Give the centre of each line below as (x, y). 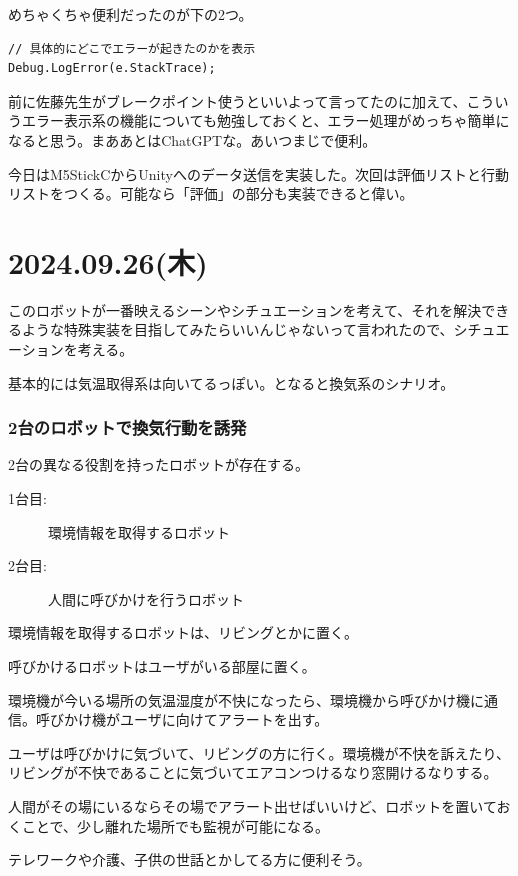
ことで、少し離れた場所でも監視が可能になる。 (175, 825)
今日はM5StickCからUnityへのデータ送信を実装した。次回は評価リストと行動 (258, 173)
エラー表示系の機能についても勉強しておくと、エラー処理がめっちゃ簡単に (265, 120)
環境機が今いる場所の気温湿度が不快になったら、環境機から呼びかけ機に (246, 699)
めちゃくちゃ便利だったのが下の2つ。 (130, 14)
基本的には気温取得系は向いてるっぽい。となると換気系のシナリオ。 (231, 382)
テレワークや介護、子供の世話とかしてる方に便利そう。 (189, 859)
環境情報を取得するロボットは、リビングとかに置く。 (183, 632)
